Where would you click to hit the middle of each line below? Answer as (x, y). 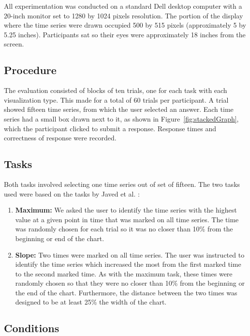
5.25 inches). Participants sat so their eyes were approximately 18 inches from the (125, 34)
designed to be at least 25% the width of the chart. (91, 302)
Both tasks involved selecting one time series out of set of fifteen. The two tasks (122, 184)
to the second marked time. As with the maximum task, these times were (124, 273)
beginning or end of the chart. (60, 238)
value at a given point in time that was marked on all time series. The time (127, 219)
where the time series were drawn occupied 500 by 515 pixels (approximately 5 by (125, 25)
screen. (14, 44)
